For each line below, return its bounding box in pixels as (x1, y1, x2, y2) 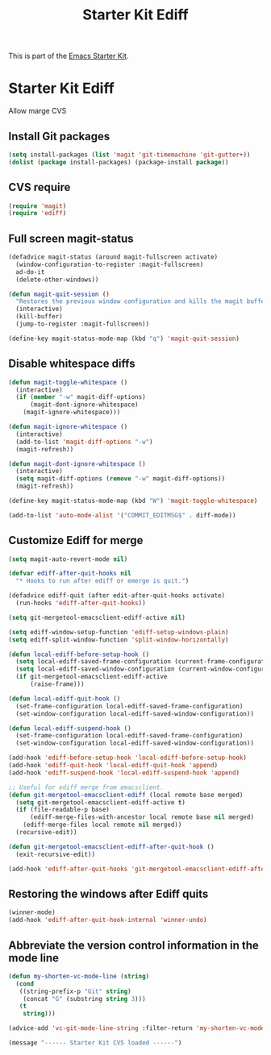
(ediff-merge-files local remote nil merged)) (23, 820, 182, 829)
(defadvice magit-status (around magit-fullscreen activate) (8, 253, 219, 261)
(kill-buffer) (15, 313, 63, 321)
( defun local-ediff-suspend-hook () (8, 724, 131, 733)
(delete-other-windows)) (15, 276, 99, 284)
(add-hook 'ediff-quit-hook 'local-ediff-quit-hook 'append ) (8, 762, 219, 770)
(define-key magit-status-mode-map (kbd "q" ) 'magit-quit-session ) (8, 334, 240, 343)
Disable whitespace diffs (8, 357, 135, 371)
